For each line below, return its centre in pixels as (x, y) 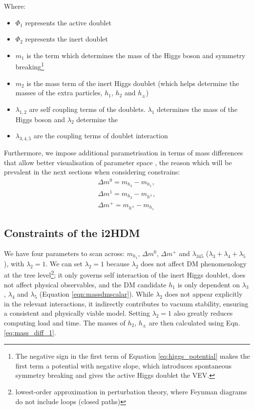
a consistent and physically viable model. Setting (77, 313)
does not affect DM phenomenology (194, 263)
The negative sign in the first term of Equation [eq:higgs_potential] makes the (133, 356)
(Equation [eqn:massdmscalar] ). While (96, 294)
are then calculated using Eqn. (194, 322)
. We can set (64, 263)
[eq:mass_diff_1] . (30, 332)
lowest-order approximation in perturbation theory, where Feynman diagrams (131, 391)
